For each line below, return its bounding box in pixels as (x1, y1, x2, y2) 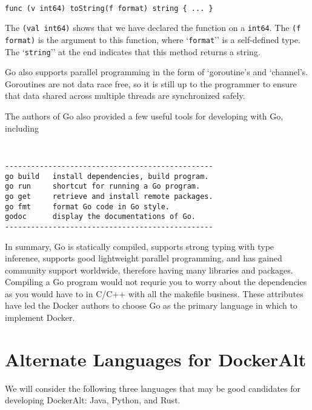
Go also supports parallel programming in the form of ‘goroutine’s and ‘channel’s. (5, 66, 308, 78)
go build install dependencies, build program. (5, 172, 209, 181)
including (5, 121, 39, 134)
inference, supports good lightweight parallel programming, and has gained (5, 252, 282, 264)
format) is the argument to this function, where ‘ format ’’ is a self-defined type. (5, 33, 300, 45)
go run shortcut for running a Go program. (5, 182, 201, 191)
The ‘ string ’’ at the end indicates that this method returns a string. (5, 45, 261, 58)
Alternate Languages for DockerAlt (5, 346, 307, 371)
